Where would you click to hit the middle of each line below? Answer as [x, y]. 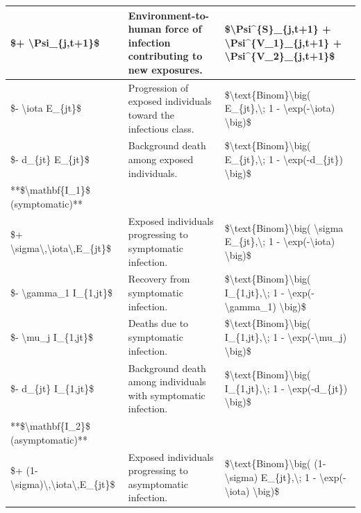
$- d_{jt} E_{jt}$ [50, 159]
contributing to [165, 56]
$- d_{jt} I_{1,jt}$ [52, 388]
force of [183, 29]
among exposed [161, 159]
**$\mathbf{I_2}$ [51, 426]
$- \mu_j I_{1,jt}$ [52, 337]
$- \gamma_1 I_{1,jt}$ [61, 293]
